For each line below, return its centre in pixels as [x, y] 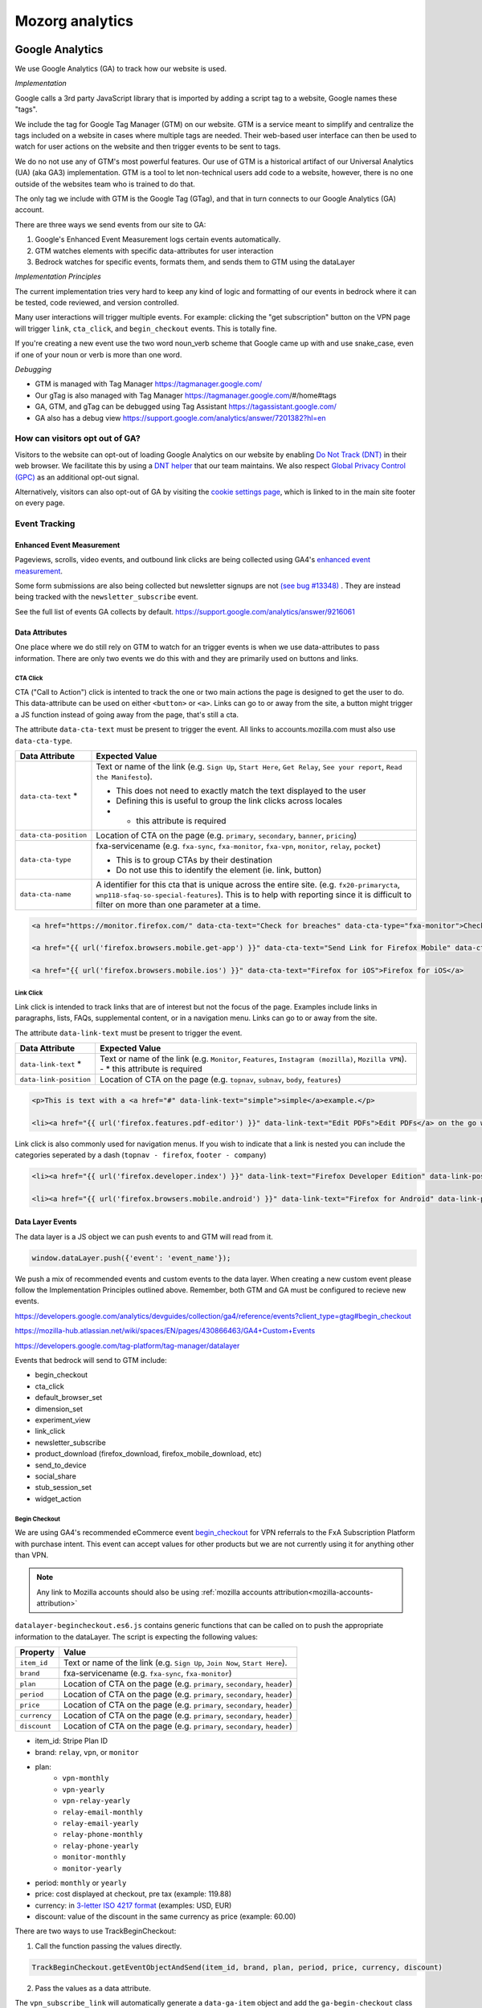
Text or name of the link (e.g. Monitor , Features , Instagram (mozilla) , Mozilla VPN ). [253, 1059]
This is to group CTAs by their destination [194, 859]
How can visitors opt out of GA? [78, 439]
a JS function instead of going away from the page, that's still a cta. [127, 714]
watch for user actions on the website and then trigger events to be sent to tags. [148, 147]
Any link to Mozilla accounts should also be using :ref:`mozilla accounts [155, 1592]
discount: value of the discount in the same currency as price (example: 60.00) [165, 1916]
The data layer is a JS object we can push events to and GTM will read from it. [144, 1236]
